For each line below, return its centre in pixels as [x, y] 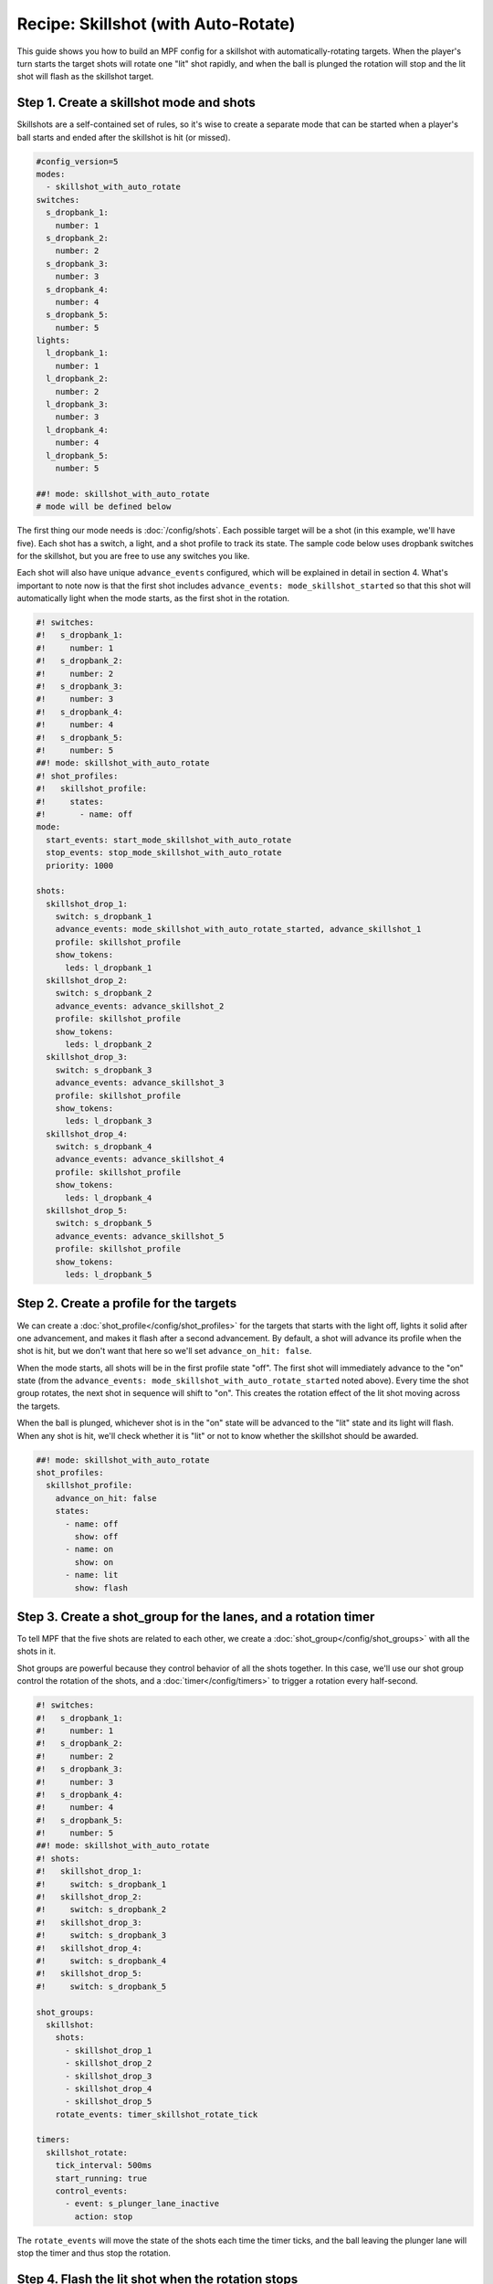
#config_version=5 [77, 161]
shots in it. [37, 1651]
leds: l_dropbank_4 [109, 1198]
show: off [96, 1536]
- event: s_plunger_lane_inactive [142, 2204]
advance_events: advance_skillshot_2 [140, 1006]
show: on [94, 1562]
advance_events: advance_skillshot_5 [140, 1236]
